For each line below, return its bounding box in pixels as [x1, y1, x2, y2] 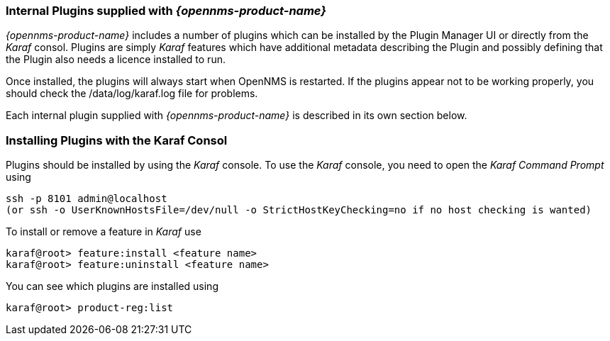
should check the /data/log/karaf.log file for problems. [6, 87, 258, 100]
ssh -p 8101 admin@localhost [6, 193, 167, 205]
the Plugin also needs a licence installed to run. [6, 53, 226, 66]
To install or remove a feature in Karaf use [6, 225, 201, 238]
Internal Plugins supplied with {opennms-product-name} [6, 4, 326, 18]
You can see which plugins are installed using [6, 280, 218, 293]
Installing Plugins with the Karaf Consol [6, 133, 228, 147]
